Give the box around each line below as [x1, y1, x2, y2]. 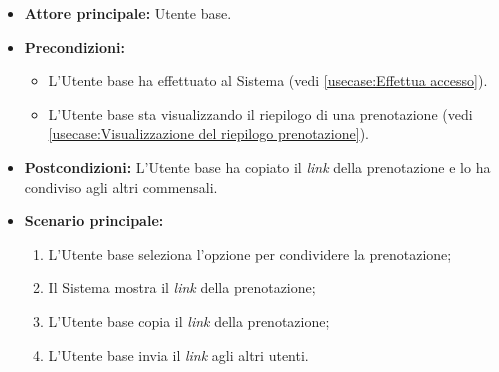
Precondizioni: [24, 36, 125, 57]
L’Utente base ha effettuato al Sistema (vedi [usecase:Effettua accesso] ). [48, 70, 488, 91]
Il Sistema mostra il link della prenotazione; [48, 277, 316, 298]
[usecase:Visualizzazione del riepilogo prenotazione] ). [48, 123, 369, 144]
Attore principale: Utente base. [24, 3, 232, 23]
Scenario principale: [24, 210, 164, 231]
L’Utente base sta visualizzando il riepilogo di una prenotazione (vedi [48, 103, 473, 124]
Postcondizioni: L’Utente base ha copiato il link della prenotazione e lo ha [24, 156, 491, 177]
